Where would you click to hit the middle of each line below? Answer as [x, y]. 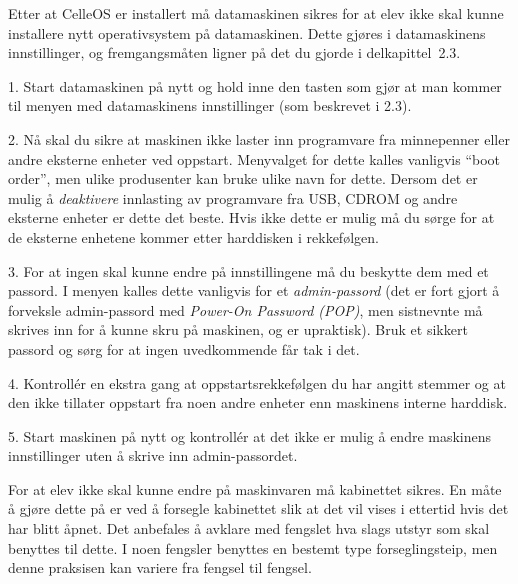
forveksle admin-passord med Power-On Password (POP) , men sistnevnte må [245, 309]
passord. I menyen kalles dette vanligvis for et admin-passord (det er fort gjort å [254, 290]
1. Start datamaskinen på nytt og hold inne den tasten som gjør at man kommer [255, 85]
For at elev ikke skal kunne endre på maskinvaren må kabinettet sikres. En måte [255, 488]
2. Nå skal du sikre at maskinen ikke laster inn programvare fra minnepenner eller [259, 138]
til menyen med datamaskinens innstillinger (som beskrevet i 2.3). [210, 105]
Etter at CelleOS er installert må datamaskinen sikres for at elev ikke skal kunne [256, 13]
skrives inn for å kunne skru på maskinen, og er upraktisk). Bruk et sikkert [238, 329]
